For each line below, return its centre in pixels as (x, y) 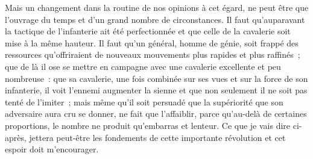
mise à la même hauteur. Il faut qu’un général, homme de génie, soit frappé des (152, 42)
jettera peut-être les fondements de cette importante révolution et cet (157, 137)
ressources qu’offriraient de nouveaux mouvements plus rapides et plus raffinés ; (153, 55)
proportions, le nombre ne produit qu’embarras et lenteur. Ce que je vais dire (148, 125)
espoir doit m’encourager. (52, 149)
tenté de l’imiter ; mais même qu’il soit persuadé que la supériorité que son (144, 101)
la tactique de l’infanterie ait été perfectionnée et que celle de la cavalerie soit (148, 31)
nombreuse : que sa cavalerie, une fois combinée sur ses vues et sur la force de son (156, 78)
